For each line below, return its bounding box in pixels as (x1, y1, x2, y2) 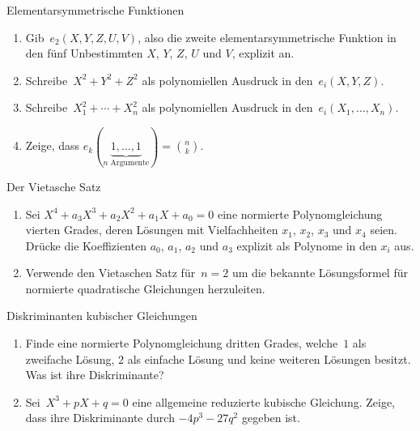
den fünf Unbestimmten (25, 45, 143, 62)
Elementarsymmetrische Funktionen (6, 2, 185, 18)
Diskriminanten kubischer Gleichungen (6, 307, 197, 324)
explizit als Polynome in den (236, 237, 377, 254)
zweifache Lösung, (25, 350, 115, 367)
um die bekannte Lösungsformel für (231, 264, 408, 281)
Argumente (110, 159, 150, 168)
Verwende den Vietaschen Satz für (25, 264, 196, 281)
